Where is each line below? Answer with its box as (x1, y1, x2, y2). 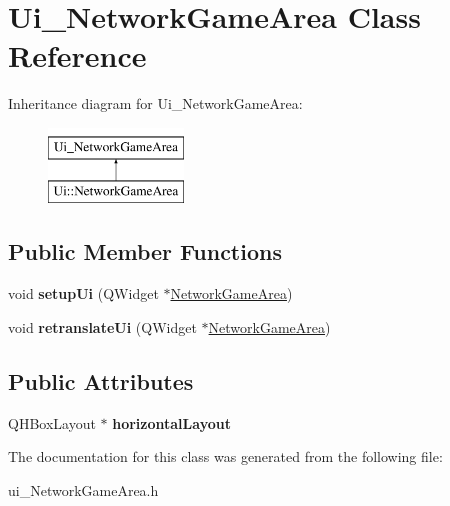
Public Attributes (8, 365, 194, 396)
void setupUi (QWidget (8, 283, 159, 304)
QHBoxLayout (8, 412, 96, 433)
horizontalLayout (112, 412, 231, 433)
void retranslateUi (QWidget (8, 316, 197, 337)
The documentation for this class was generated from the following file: (8, 446, 443, 467)
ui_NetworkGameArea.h (8, 479, 159, 500)
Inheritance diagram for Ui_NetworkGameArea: (8, 93, 303, 114)
